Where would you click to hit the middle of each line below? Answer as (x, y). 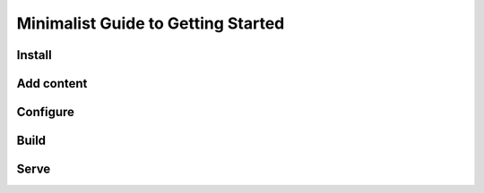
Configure (46, 112)
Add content (52, 84)
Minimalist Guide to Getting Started (151, 23)
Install (35, 55)
